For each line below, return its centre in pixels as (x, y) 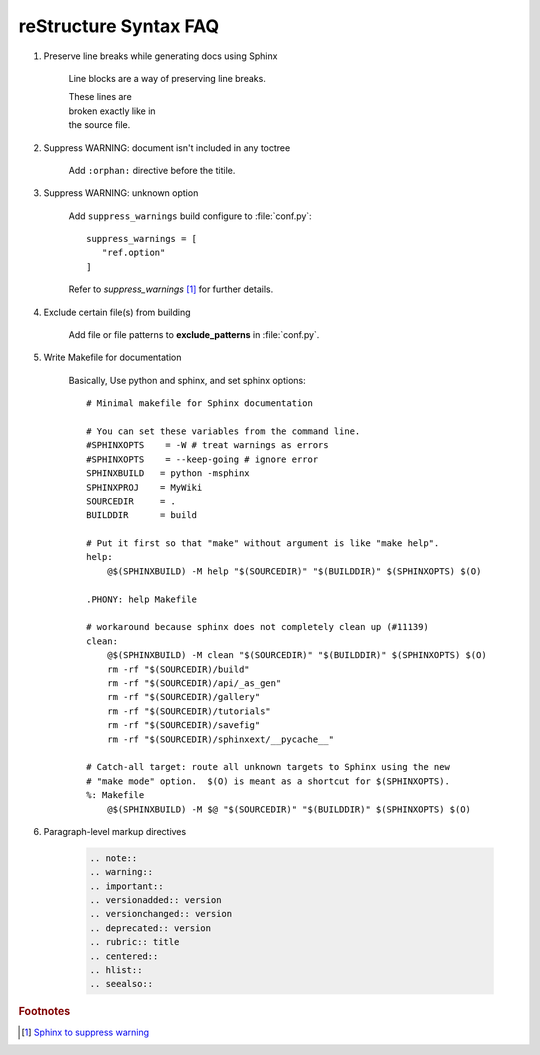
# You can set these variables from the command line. (223, 431)
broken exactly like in (112, 111)
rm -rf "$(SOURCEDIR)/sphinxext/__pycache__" (220, 739)
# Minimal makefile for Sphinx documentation (200, 403)
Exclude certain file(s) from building (117, 312)
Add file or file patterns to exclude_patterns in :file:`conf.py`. (194, 335)
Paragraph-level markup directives (115, 831)
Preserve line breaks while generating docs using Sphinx (160, 56)
